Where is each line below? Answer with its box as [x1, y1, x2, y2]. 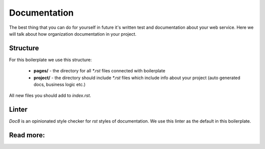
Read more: [9, 131, 45, 139]
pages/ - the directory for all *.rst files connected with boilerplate [33, 68, 165, 74]
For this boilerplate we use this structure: [9, 57, 92, 63]
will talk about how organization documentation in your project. [9, 31, 137, 37]
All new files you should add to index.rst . [9, 93, 91, 99]
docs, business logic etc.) [33, 82, 86, 87]
